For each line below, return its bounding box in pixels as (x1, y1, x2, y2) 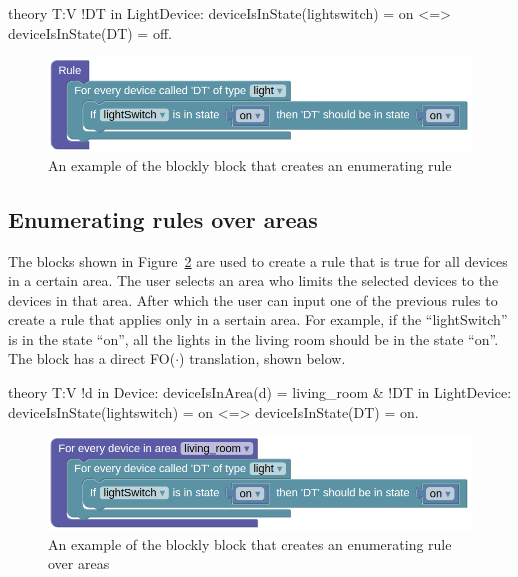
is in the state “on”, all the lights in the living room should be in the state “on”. (8, 328, 499, 349)
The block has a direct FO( (8, 348, 176, 369)
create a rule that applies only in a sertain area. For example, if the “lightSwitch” (8, 309, 508, 330)
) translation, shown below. (179, 348, 346, 369)
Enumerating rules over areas (8, 203, 318, 234)
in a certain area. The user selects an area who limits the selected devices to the (8, 270, 499, 291)
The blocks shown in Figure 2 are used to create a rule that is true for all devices (8, 250, 508, 271)
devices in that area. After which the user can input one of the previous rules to (8, 289, 498, 310)
